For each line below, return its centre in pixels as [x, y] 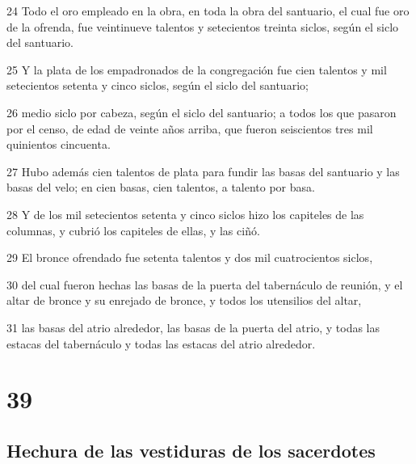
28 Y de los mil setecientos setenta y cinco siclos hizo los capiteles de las [185, 214]
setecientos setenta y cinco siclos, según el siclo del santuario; [158, 85]
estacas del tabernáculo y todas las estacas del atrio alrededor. [161, 343]
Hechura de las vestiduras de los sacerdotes [191, 450]
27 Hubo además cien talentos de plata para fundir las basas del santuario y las [203, 171]
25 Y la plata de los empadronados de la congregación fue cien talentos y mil [197, 69]
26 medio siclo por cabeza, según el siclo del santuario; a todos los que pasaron [202, 112]
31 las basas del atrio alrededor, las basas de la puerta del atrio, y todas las [193, 327]
